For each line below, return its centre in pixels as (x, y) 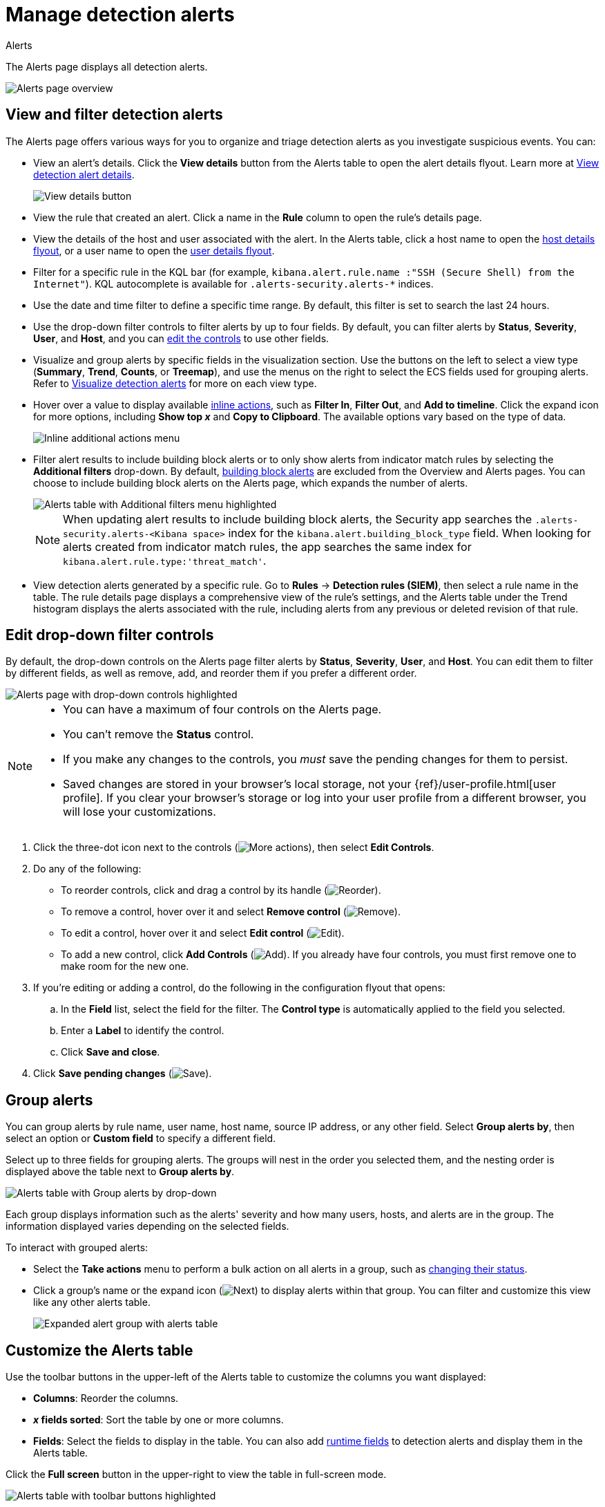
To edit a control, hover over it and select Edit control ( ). (203, 933)
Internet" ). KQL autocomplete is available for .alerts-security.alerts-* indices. (233, 283)
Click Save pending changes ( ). (123, 1074)
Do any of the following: (87, 869)
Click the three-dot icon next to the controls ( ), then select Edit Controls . (234, 848)
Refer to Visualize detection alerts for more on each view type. (175, 383)
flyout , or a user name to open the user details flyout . (154, 250)
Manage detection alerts (120, 15)
